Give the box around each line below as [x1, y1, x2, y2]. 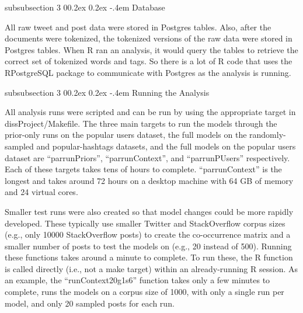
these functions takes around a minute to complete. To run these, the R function [5, 251, 293, 263]
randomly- [249, 128, 286, 141]
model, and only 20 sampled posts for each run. [5, 297, 175, 309]
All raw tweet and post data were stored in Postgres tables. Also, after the [5, 20, 271, 33]
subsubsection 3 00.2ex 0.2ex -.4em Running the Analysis [5, 86, 210, 98]
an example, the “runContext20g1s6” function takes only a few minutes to [5, 274, 270, 286]
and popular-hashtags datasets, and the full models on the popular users [36, 140, 296, 152]
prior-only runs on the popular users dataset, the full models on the [5, 128, 247, 141]
